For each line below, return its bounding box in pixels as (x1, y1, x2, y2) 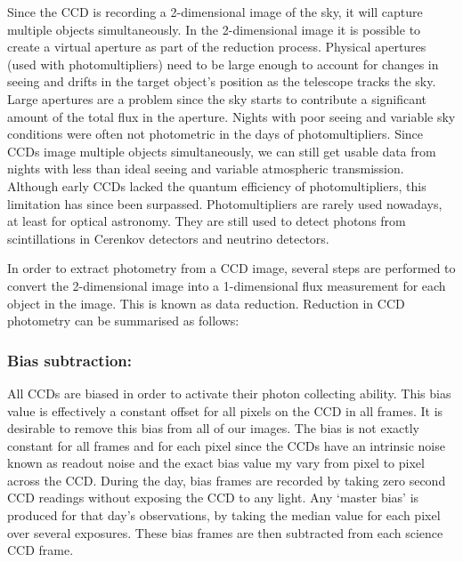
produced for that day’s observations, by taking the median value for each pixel (7, 506, 441, 525)
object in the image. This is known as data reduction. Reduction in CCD (7, 293, 405, 312)
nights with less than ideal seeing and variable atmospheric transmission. (7, 159, 404, 178)
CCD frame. (7, 541, 74, 559)
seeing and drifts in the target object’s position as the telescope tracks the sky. (7, 72, 436, 91)
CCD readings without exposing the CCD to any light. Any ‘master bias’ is (7, 488, 419, 507)
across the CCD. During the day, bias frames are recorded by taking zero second (7, 470, 446, 489)
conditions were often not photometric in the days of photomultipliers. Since (7, 124, 424, 143)
